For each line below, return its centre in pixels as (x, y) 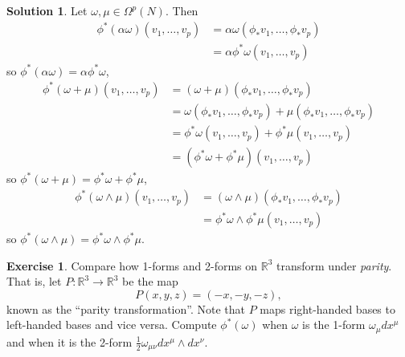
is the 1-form (334, 325)
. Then (182, 10)
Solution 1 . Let (47, 10)
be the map (150, 281)
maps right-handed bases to (327, 308)
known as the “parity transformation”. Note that (126, 308)
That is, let (34, 281)
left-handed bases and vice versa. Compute (112, 325)
